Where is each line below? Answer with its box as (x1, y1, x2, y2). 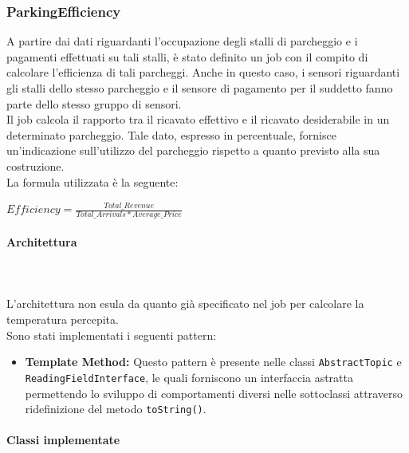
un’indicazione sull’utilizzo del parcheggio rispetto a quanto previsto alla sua (6, 142, 380, 159)
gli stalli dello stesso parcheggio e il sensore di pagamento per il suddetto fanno (6, 80, 393, 96)
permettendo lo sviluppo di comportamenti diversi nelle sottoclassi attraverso (25, 384, 403, 401)
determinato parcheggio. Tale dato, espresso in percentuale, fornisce (6, 126, 336, 143)
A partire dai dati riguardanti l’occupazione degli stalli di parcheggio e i (6, 33, 358, 49)
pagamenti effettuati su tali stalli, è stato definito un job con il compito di (6, 48, 368, 65)
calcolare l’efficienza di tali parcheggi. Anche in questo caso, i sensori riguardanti (6, 64, 400, 81)
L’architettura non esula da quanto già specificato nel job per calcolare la (6, 295, 364, 312)
